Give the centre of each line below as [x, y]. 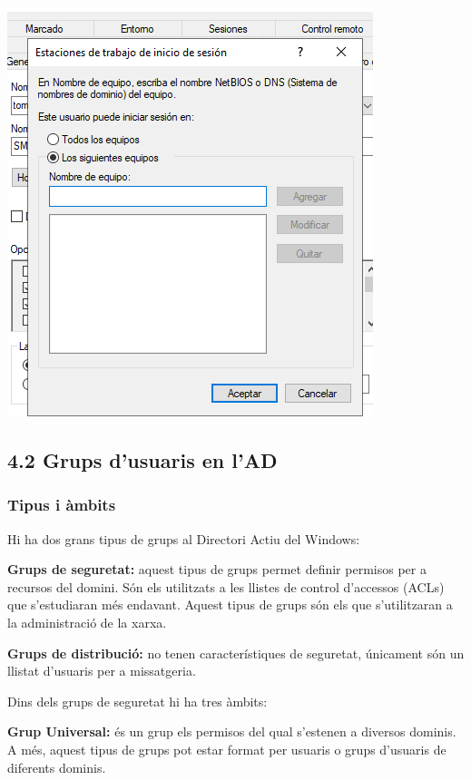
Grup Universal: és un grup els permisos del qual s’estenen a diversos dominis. [232, 731]
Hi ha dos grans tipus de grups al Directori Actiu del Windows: [184, 538]
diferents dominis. [57, 767]
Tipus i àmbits [62, 505]
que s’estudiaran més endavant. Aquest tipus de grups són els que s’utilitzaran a [230, 604]
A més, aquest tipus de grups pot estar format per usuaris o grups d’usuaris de [227, 749]
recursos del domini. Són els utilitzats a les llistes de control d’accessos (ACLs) [226, 586]
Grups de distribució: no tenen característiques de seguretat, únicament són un [236, 653]
